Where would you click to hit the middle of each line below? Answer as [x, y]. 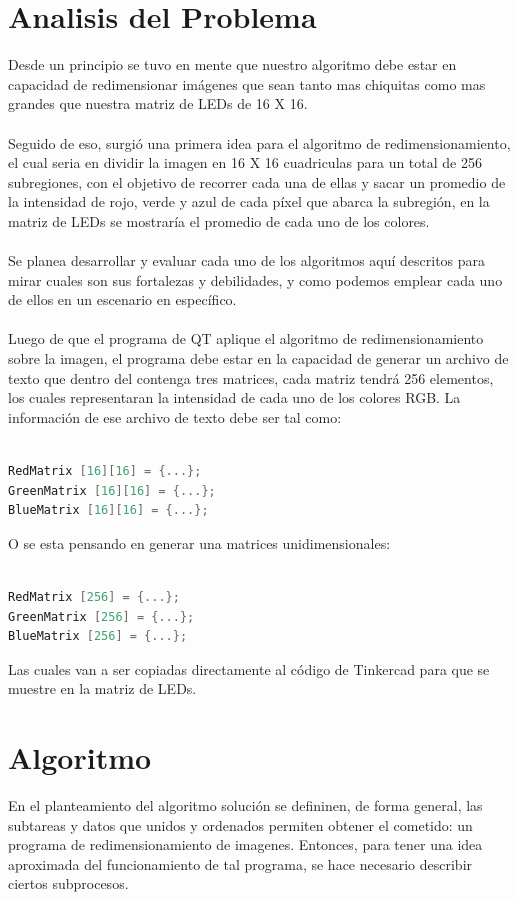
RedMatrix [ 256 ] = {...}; [94, 596]
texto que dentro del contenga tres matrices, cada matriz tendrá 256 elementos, [251, 377]
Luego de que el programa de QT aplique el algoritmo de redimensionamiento [246, 338]
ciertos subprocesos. [68, 883]
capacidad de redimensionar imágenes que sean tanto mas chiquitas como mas [247, 83]
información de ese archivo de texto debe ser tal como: [175, 416]
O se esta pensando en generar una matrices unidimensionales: [199, 542]
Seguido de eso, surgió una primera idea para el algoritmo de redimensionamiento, [259, 142]
